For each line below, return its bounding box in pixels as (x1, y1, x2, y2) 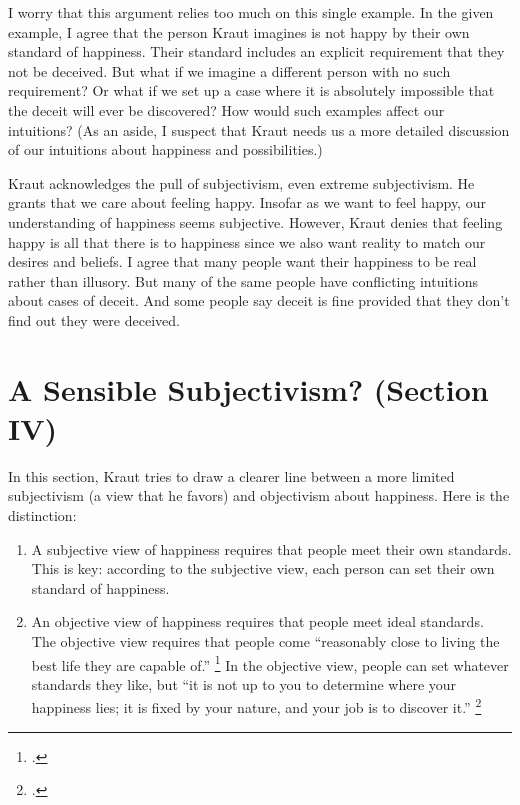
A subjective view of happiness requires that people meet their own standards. (31, 538, 512, 559)
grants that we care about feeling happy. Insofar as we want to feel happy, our (8, 192, 486, 213)
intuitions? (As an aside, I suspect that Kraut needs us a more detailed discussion (8, 119, 510, 140)
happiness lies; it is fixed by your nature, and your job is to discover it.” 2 (31, 694, 482, 718)
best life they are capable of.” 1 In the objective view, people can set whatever (31, 651, 509, 675)
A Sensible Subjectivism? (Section (8, 368, 489, 409)
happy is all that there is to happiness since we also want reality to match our (8, 231, 486, 252)
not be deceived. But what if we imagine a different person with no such (8, 60, 451, 81)
